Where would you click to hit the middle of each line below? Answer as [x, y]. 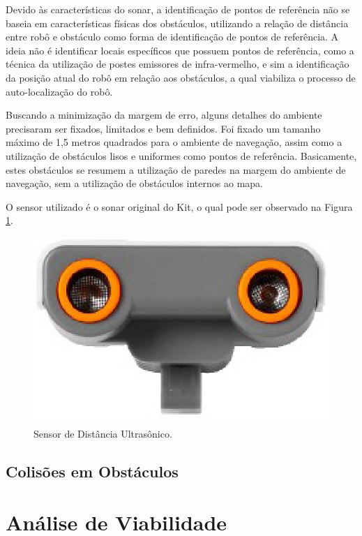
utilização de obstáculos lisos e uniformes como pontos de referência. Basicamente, [181, 155]
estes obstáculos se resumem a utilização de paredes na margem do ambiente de [176, 169]
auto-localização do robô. [59, 91]
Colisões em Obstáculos [92, 471]
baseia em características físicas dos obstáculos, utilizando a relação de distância [177, 23]
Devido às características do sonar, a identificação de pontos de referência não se [178, 9]
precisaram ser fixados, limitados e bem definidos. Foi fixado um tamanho [163, 128]
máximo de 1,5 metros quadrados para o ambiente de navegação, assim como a [174, 142]
